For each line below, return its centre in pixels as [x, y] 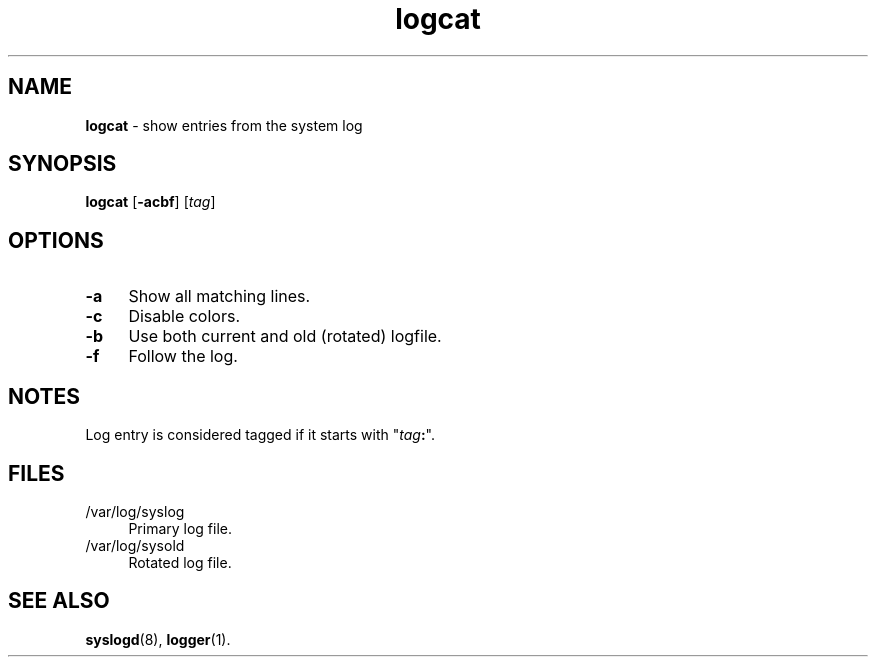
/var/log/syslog [135, 511]
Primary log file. [180, 528]
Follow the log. [183, 356]
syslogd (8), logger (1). [158, 639]
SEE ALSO [59, 601]
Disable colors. [184, 316]
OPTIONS [56, 240]
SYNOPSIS [62, 164]
